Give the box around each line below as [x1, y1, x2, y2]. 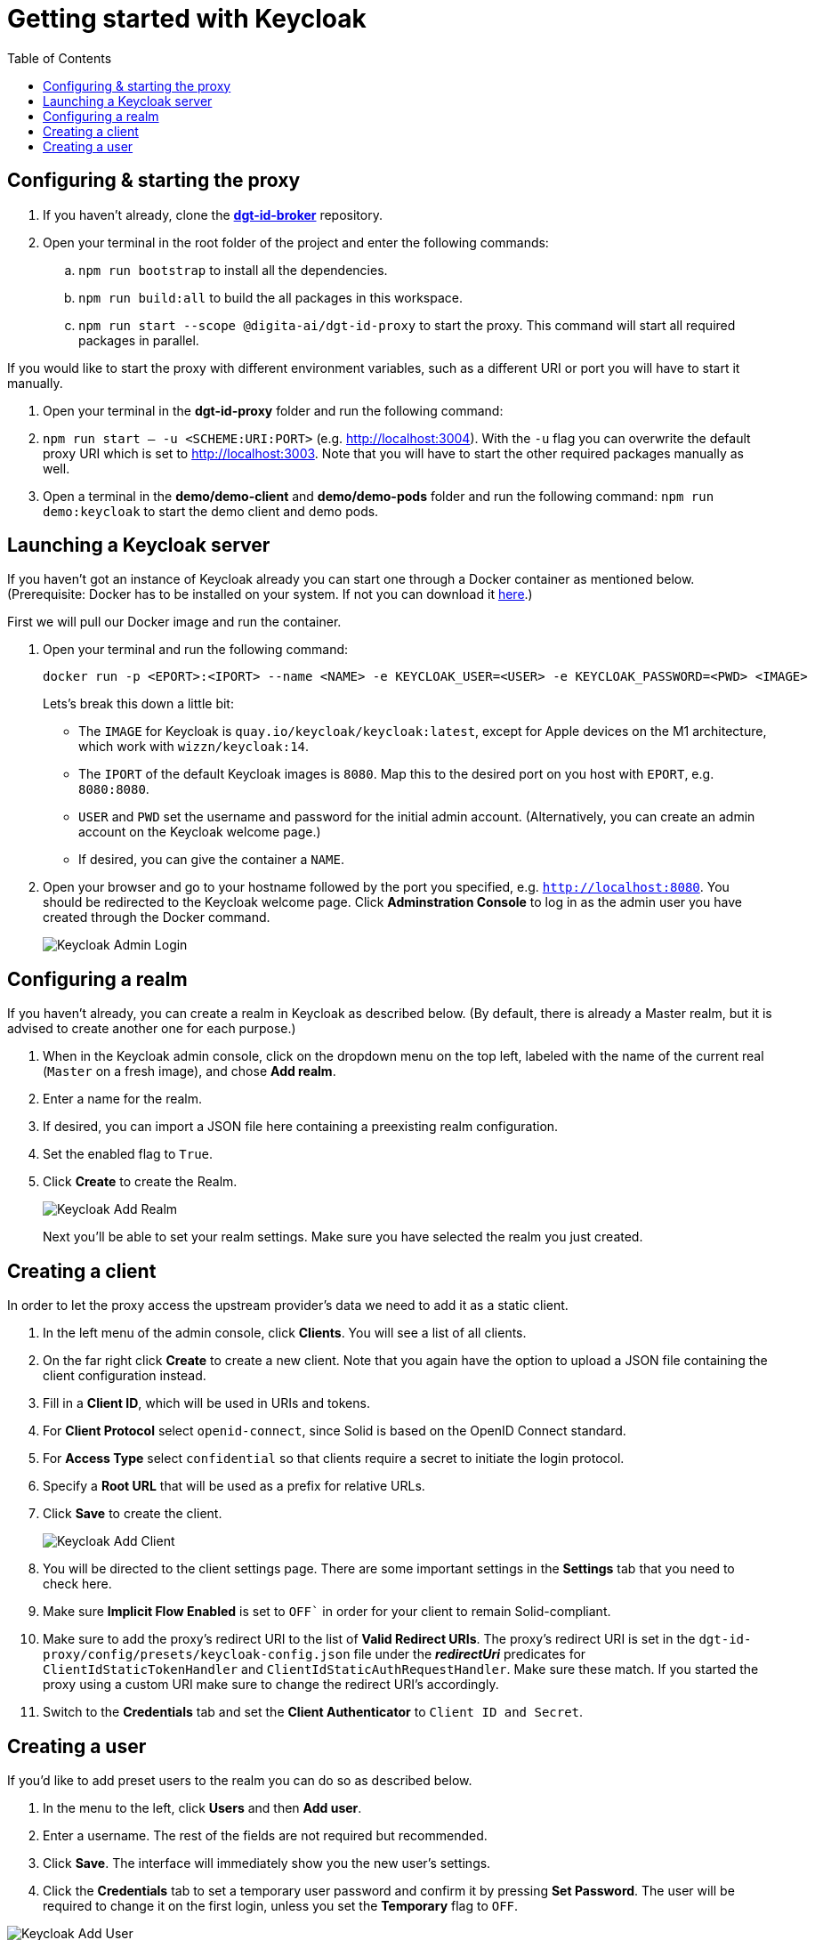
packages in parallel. [78, 332, 199, 348]
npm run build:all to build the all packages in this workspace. [78, 289, 463, 305]
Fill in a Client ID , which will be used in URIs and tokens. [43, 1395, 370, 1411]
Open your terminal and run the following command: [43, 642, 349, 658]
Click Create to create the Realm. [43, 1174, 238, 1190]
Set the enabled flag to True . [43, 1146, 214, 1162]
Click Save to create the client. [43, 1506, 222, 1522]
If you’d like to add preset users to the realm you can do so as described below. [7, 1772, 472, 1788]
